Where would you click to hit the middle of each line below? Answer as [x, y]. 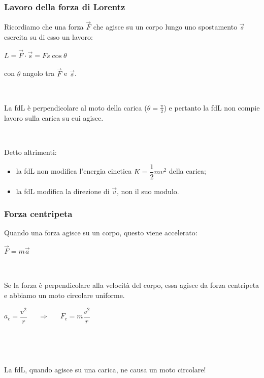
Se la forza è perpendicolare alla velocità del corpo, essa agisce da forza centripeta [132, 285]
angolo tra [39, 73]
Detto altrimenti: [30, 152]
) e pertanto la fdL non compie [212, 107]
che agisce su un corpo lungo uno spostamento [165, 27]
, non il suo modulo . [148, 191]
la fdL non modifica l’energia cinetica [74, 171]
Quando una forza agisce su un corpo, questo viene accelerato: [101, 233]
